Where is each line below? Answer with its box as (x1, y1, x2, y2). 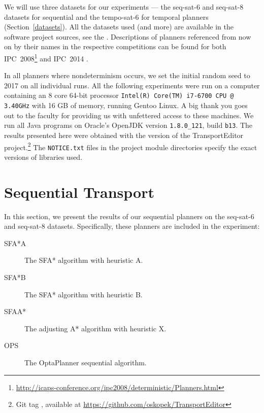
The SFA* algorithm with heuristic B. (24, 289, 143, 299)
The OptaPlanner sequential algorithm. (24, 357, 147, 367)
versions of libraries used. (4, 151, 83, 162)
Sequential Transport (4, 181, 154, 202)
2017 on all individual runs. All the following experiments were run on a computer (4, 80, 260, 90)
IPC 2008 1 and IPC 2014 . (4, 51, 88, 63)
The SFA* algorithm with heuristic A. (24, 255, 143, 265)
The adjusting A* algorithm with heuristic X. (24, 323, 167, 333)
